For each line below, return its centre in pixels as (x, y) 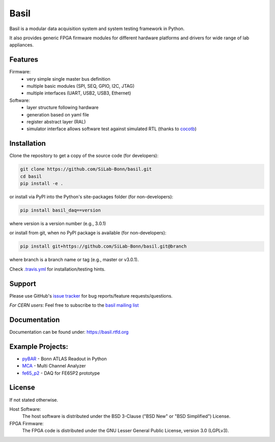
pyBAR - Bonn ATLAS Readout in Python (64, 359)
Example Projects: (39, 346)
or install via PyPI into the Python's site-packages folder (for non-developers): (91, 197)
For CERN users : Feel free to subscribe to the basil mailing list (74, 305)
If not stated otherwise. (34, 400)
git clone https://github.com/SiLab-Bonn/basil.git (86, 169)
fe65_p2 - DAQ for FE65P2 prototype (61, 373)
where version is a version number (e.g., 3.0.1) (58, 223)
